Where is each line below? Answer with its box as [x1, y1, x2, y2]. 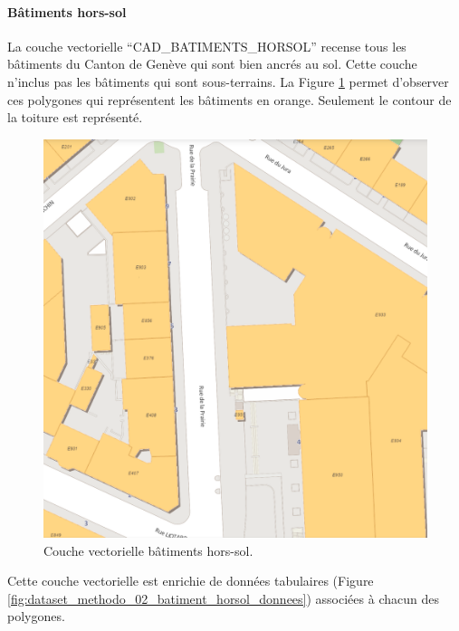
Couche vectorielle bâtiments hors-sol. [43, 540, 253, 559]
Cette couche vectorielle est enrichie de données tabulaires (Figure [7, 571, 374, 590]
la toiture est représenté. [7, 108, 143, 127]
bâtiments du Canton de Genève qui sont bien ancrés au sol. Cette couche [7, 54, 417, 73]
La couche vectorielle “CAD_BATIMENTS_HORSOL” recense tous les [7, 36, 406, 55]
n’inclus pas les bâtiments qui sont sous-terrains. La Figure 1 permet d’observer [7, 72, 449, 91]
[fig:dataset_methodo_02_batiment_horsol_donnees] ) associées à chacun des [7, 588, 439, 607]
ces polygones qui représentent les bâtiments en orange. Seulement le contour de [7, 90, 452, 109]
